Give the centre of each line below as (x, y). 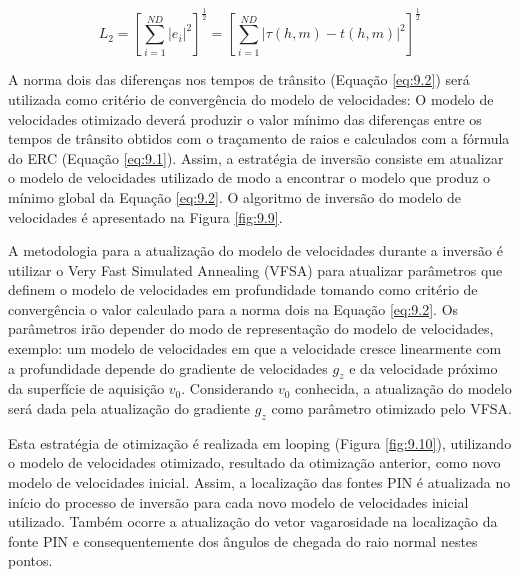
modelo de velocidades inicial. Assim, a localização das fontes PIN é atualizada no (259, 482)
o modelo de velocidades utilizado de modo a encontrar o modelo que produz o (249, 177)
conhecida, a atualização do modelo (403, 388)
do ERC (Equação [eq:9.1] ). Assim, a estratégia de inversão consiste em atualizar (256, 157)
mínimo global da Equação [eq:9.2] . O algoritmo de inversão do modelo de (235, 196)
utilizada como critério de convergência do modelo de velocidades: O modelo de (251, 98)
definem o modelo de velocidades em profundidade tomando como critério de (243, 289)
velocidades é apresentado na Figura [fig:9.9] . (145, 216)
